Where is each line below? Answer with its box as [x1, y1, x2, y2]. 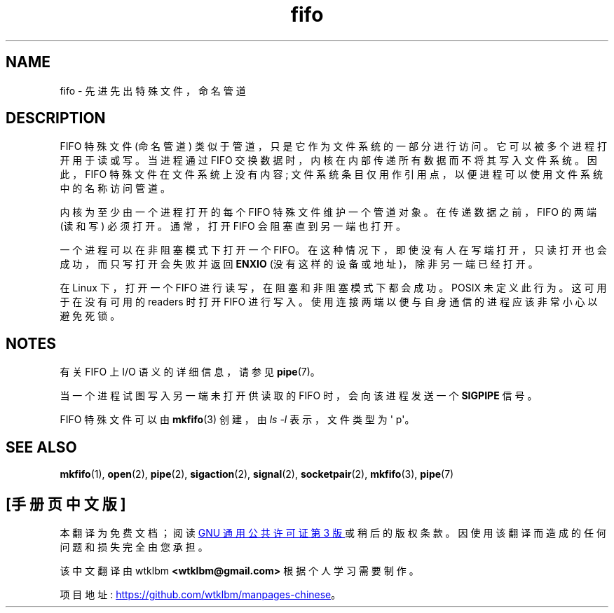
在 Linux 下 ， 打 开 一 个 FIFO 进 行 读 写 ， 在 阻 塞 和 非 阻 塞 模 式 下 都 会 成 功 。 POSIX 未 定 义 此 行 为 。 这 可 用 [60, 282, 607, 294]
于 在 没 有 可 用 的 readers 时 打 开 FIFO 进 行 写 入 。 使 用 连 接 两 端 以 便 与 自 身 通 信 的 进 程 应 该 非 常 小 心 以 [60, 296, 598, 308]
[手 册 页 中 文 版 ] [6, 495, 126, 513]
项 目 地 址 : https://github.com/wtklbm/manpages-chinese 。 [60, 588, 341, 600]
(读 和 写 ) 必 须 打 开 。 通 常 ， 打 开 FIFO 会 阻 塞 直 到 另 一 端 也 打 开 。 [60, 220, 406, 233]
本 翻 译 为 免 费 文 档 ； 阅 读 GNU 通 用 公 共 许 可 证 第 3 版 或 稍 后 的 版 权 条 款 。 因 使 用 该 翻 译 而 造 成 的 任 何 [60, 526, 606, 539]
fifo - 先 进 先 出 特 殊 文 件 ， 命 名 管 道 [60, 84, 246, 97]
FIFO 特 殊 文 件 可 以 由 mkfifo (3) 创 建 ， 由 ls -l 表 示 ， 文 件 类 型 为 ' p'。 [60, 413, 415, 426]
